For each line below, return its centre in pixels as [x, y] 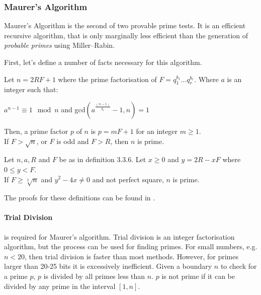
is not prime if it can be [198, 276]
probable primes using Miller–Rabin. [60, 45]
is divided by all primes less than [94, 276]
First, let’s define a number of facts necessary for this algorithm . [103, 62]
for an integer [157, 131]
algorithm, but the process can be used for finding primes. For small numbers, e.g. [131, 246]
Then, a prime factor [36, 131]
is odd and [73, 141]
